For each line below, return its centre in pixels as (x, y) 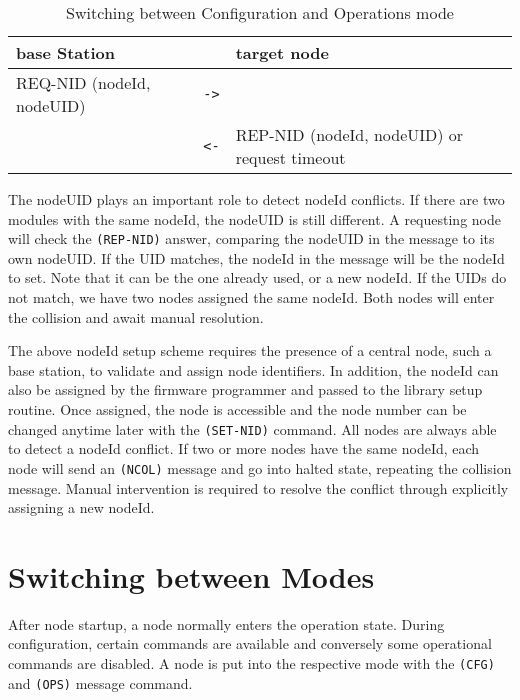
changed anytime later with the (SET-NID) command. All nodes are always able (252, 428)
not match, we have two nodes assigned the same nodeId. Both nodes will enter (251, 297)
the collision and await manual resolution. (136, 316)
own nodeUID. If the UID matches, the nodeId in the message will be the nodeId (256, 257)
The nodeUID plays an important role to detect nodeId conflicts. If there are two (256, 199)
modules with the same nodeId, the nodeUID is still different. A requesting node (254, 218)
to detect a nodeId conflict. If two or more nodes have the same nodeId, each (244, 448)
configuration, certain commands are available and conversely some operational (250, 643)
